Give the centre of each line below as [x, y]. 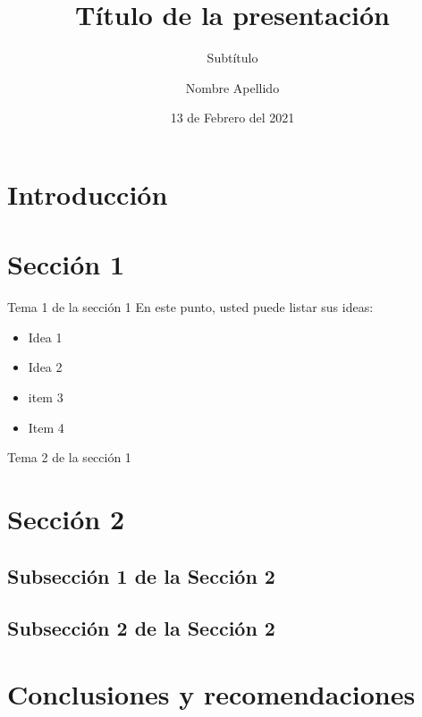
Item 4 [46, 427]
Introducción [88, 194]
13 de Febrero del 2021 [232, 118]
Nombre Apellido [232, 87]
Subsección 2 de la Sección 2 [141, 628]
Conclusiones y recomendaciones [211, 693]
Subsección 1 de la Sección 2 [141, 575]
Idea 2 [45, 367]
